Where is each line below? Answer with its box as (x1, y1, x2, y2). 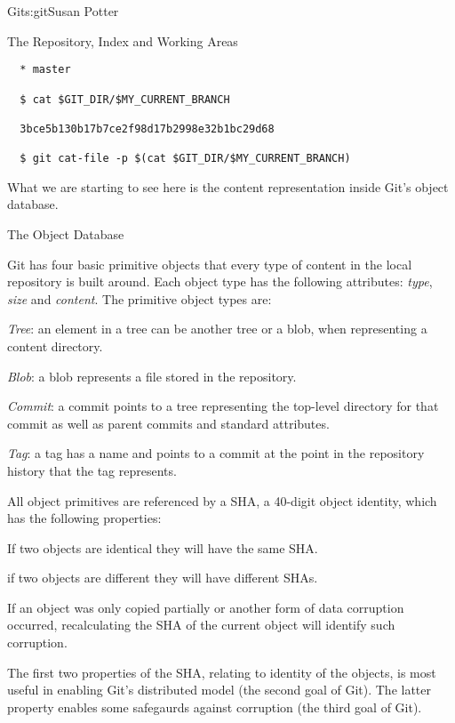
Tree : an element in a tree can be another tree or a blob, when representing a (7, 319, 427, 338)
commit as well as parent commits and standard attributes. (7, 414, 330, 432)
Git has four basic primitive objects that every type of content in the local (7, 254, 412, 273)
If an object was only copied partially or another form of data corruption (7, 598, 404, 616)
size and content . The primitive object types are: (7, 289, 272, 308)
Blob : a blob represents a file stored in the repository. (7, 366, 297, 385)
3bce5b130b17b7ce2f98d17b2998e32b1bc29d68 (20, 122, 275, 135)
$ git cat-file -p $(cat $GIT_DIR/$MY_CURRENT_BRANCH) (20, 152, 351, 165)
